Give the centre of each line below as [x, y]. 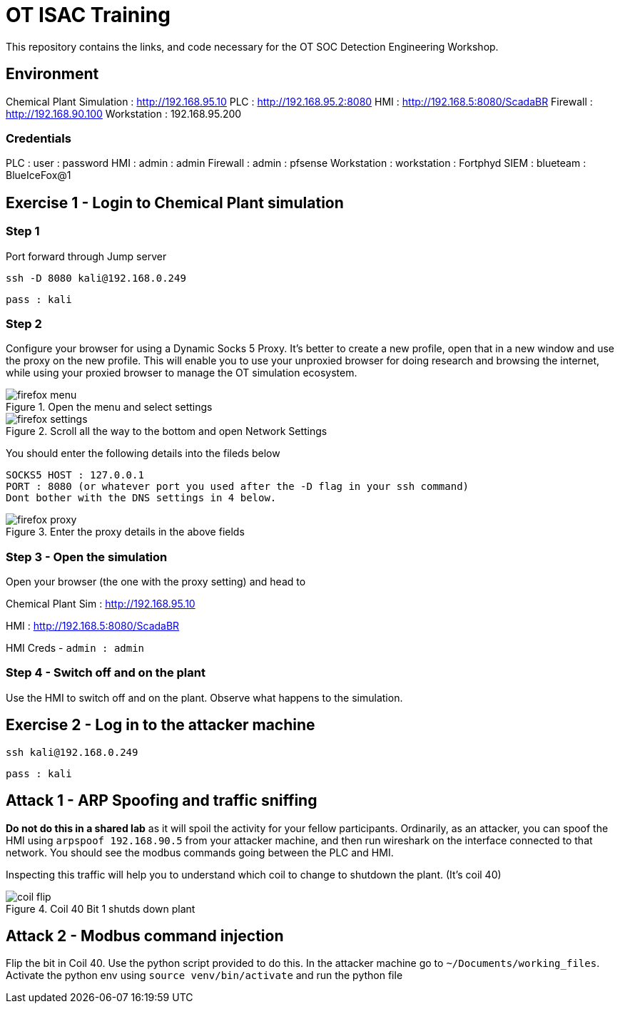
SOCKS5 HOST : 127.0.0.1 [75, 475]
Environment [52, 74]
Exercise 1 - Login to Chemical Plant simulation [175, 203]
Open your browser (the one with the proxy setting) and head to [156, 582]
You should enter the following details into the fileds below [143, 454]
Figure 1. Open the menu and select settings [109, 407]
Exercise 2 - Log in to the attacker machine [161, 725]
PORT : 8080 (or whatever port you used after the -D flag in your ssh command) [238, 487]
